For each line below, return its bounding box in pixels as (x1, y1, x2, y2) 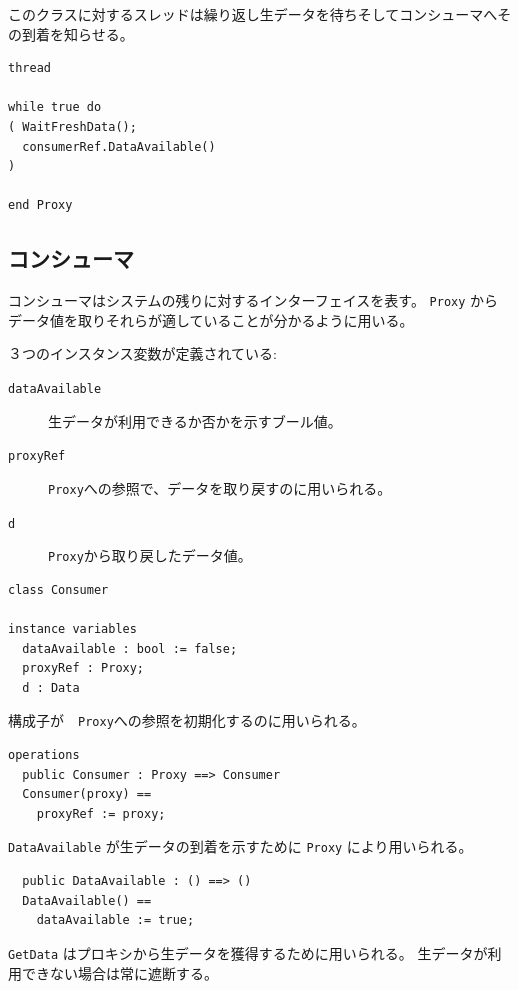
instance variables (8, 622, 137, 637)
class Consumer (8, 582, 109, 597)
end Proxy (8, 198, 73, 213)
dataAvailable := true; (36, 913, 195, 928)
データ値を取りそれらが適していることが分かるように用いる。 (8, 309, 414, 330)
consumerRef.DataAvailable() (22, 139, 216, 154)
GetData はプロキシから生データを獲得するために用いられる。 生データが (8, 942, 488, 963)
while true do (8, 100, 102, 115)
